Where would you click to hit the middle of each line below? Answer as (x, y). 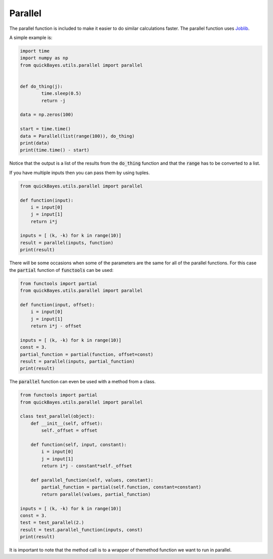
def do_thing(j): (41, 86)
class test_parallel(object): (57, 416)
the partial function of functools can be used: (61, 270)
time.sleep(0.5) (61, 93)
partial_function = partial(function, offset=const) (87, 354)
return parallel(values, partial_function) (96, 494)
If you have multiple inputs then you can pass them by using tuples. (80, 173)
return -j (53, 101)
